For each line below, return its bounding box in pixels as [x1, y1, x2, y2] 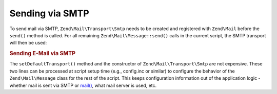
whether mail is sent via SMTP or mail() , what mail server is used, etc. [9, 82, 157, 88]
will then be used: [9, 40, 47, 46]
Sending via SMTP [9, 8, 89, 19]
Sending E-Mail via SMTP [9, 50, 76, 57]
